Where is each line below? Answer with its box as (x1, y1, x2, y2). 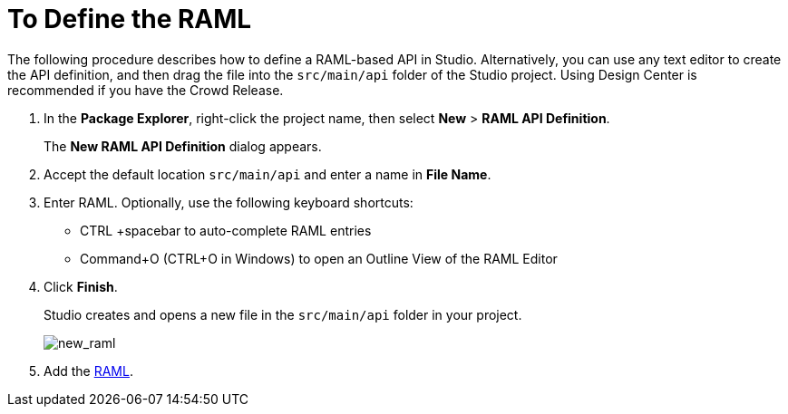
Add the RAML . (44, 362, 133, 379)
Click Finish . (44, 278, 118, 294)
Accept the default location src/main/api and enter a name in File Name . (44, 166, 491, 182)
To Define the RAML (7, 4, 252, 34)
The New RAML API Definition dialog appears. (44, 138, 322, 154)
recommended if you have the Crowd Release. (7, 82, 284, 98)
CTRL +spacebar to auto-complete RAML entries (80, 222, 372, 238)
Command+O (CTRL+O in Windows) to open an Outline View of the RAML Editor (80, 250, 558, 266)
